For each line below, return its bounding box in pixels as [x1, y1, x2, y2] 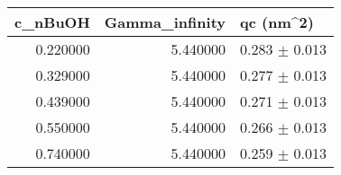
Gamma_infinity [104, 12, 226, 32]
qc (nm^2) [240, 12, 314, 32]
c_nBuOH [14, 12, 90, 32]
